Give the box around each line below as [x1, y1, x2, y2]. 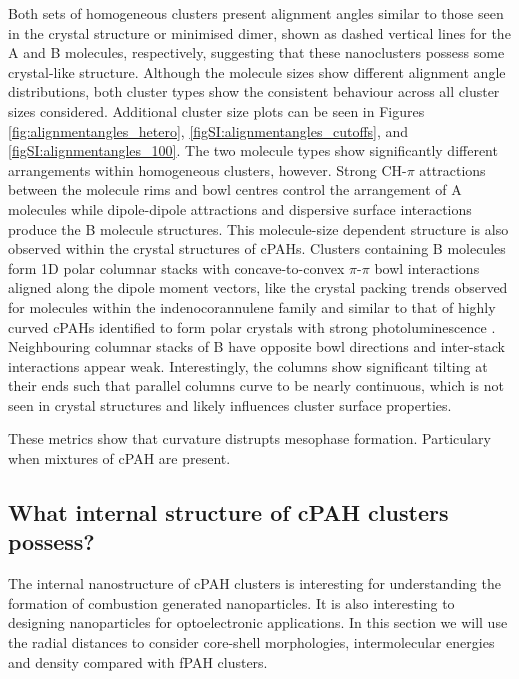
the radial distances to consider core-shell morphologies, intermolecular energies [8, 632, 495, 653]
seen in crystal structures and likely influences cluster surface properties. [8, 394, 452, 415]
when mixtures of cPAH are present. [8, 448, 231, 469]
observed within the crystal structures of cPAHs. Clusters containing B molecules [8, 238, 506, 259]
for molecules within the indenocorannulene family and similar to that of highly [8, 296, 496, 317]
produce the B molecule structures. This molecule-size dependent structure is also [8, 218, 509, 239]
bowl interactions [374, 257, 480, 278]
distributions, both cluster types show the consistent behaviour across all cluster [8, 81, 500, 102]
